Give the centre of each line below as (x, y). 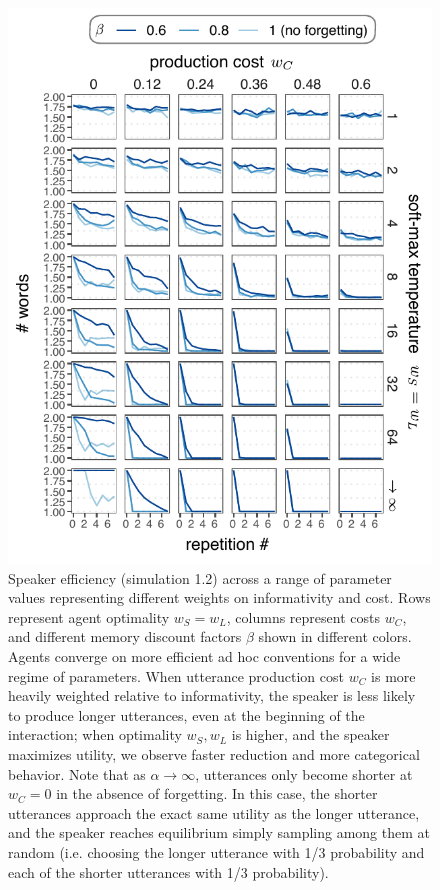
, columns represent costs (303, 616)
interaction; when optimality (95, 734)
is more (393, 675)
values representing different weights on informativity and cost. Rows (219, 597)
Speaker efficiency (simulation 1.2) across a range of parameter (200, 577)
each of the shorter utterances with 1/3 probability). (168, 871)
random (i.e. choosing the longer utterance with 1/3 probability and (216, 852)
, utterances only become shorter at (304, 773)
